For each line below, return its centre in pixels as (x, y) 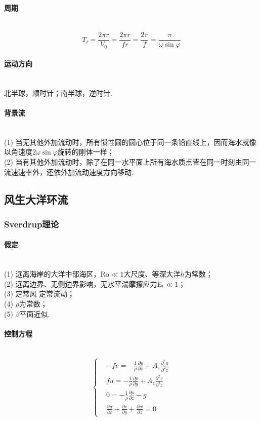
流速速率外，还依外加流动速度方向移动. (69, 171)
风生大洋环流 (36, 199)
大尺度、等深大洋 (152, 274)
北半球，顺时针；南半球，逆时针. (58, 92)
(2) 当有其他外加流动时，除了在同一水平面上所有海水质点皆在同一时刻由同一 (130, 162)
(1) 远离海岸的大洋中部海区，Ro (57, 274)
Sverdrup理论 (32, 224)
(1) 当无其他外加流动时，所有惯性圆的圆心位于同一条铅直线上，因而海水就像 (130, 142)
